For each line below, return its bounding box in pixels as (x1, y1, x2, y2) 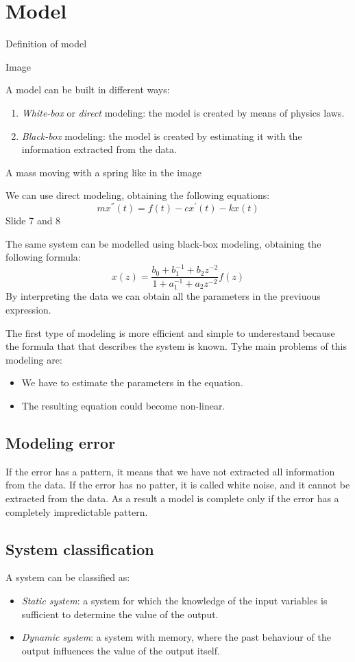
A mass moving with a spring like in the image (5, 165, 202, 179)
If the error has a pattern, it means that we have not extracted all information (5, 464, 335, 478)
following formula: (5, 250, 81, 264)
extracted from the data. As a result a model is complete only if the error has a (5, 490, 339, 505)
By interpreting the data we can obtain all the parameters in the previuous (5, 289, 321, 303)
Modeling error (5, 432, 116, 453)
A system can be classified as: (5, 570, 130, 584)
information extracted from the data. (21, 142, 177, 156)
